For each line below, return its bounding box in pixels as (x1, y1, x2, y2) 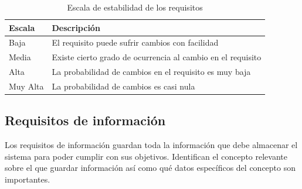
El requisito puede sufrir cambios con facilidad (52, 36, 219, 49)
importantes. (5, 173, 50, 185)
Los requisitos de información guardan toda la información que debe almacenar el (5, 139, 298, 151)
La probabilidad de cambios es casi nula (52, 80, 195, 92)
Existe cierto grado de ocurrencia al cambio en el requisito (52, 51, 262, 63)
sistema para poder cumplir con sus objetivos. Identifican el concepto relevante (5, 150, 287, 162)
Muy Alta (9, 80, 44, 92)
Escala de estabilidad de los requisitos (67, 1, 203, 13)
